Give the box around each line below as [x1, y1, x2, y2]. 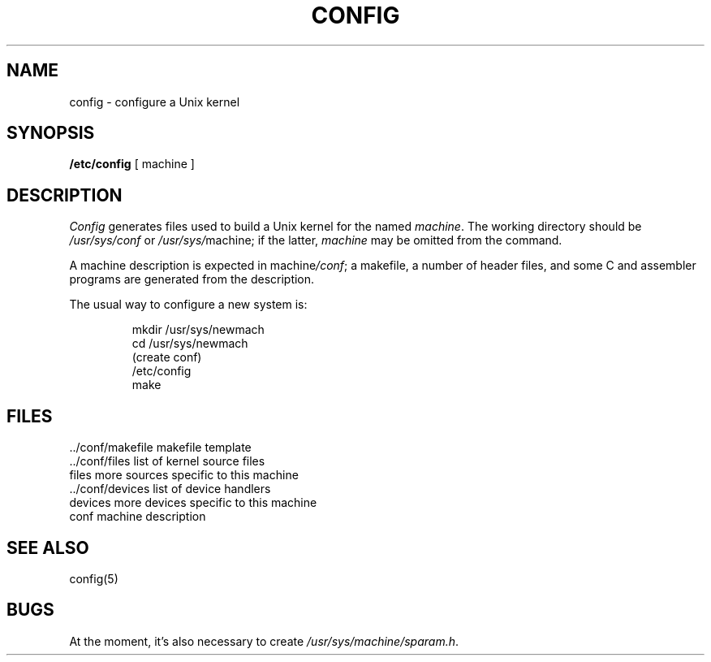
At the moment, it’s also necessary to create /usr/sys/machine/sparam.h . [69, 634, 459, 648]
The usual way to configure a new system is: [69, 297, 308, 312]
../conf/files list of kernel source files [69, 454, 265, 469]
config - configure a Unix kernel [69, 94, 240, 109]
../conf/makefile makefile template [69, 440, 252, 455]
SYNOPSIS [6, 123, 95, 144]
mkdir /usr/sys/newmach [131, 322, 265, 337]
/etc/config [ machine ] [69, 157, 195, 171]
